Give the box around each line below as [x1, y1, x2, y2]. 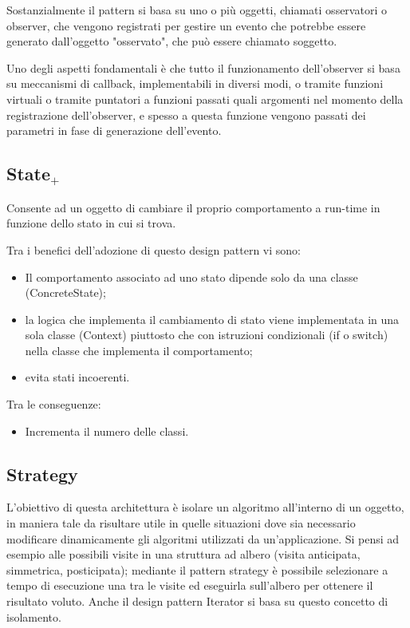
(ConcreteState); [25, 284, 106, 301]
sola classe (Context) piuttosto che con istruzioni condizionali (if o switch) [25, 326, 388, 343]
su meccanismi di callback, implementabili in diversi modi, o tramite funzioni [6, 75, 384, 92]
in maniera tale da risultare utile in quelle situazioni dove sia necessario [6, 515, 356, 531]
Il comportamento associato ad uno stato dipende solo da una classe [25, 268, 358, 285]
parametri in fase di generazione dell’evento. [6, 122, 222, 139]
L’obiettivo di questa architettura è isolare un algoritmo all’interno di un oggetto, [6, 499, 404, 515]
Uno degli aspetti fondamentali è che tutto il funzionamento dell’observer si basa [6, 59, 400, 76]
